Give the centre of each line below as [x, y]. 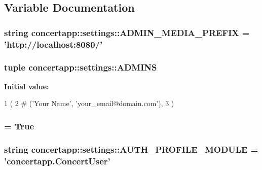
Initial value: [27, 86]
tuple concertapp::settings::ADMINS [81, 67]
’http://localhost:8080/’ [53, 44]
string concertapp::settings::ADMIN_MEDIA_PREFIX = [127, 32]
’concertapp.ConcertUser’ [57, 161]
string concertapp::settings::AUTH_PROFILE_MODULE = [131, 149]
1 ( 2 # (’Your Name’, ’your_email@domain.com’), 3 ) [89, 103]
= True [19, 126]
